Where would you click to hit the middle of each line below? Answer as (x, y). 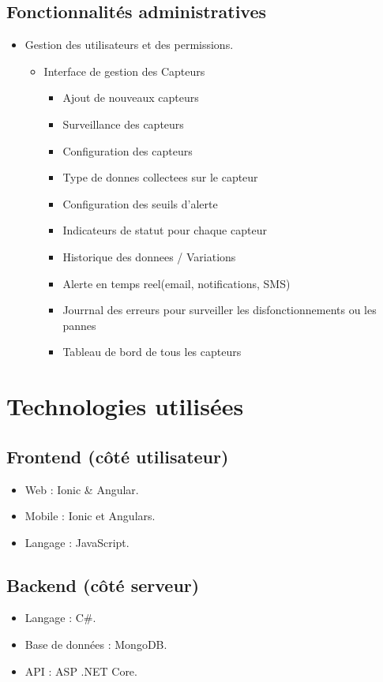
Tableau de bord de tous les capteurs (152, 352)
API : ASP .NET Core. (81, 671)
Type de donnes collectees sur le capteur (160, 177)
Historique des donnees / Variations (149, 256)
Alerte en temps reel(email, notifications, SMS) (176, 283)
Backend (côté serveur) (103, 585)
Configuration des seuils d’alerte (140, 203)
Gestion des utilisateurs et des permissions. (129, 45)
